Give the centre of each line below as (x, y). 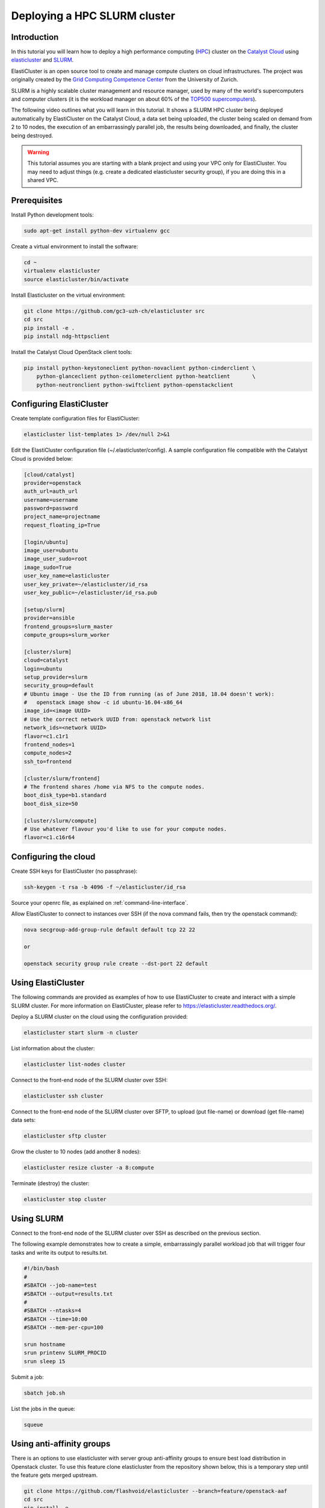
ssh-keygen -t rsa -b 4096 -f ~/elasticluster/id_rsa (105, 887)
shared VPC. (43, 180)
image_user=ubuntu (51, 551)
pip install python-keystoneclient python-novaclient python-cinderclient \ (140, 368)
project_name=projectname (62, 517)
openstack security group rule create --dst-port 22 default (116, 963)
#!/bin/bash (42, 1269)
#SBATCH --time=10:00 (56, 1319)
